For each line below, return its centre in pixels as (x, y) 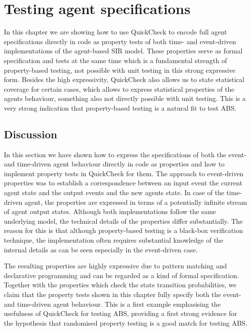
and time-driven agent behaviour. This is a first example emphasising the (112, 304)
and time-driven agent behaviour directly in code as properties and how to (114, 164)
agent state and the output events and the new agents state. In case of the (114, 192)
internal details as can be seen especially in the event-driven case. (101, 249)
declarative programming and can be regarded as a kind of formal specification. (122, 275)
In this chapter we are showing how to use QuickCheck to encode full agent (116, 32)
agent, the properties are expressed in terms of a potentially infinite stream (136, 202)
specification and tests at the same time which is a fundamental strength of (116, 60)
